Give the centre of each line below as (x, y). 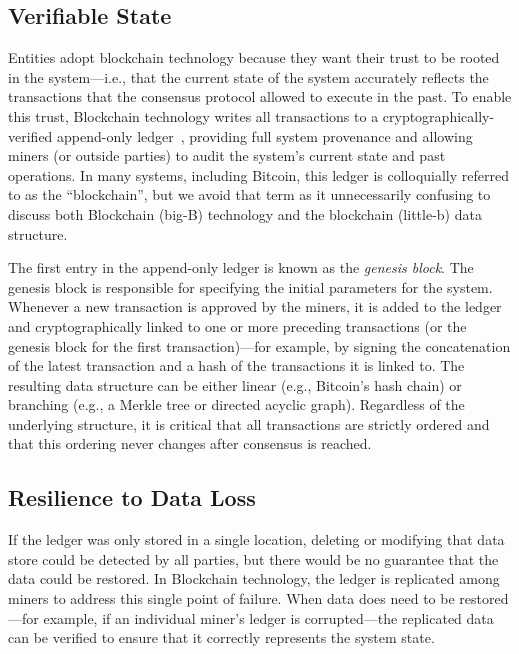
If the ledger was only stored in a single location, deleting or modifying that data (256, 539)
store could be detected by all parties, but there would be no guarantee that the (253, 558)
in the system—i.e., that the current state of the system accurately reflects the (248, 76)
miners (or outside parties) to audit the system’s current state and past (227, 155)
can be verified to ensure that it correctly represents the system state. (221, 637)
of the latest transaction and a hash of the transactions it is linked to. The (236, 365)
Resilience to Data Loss (132, 497)
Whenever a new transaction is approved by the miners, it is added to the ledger (255, 306)
